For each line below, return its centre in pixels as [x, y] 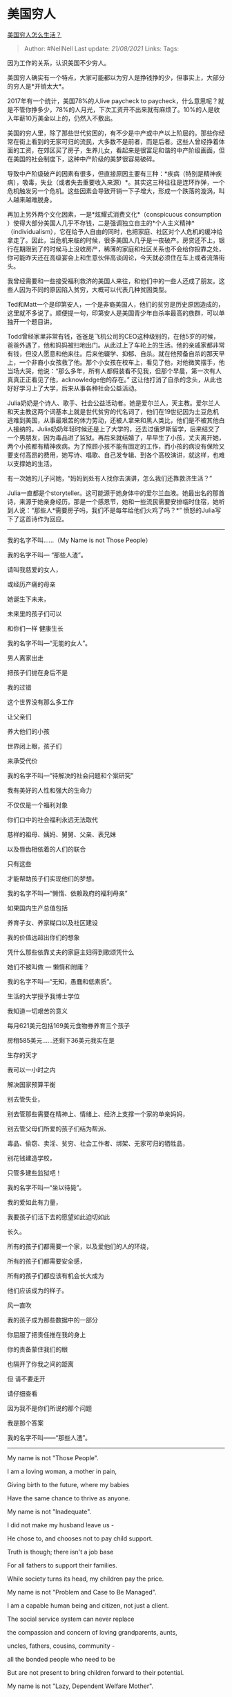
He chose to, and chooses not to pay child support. [80, 1538]
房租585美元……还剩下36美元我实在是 [61, 1040]
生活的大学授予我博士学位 [43, 996]
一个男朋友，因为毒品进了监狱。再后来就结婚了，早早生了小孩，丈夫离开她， [116, 438]
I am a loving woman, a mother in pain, [62, 1471]
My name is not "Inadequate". [49, 1511]
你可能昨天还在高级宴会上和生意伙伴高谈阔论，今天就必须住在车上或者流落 [113, 258]
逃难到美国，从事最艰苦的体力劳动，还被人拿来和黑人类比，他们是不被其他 [113, 420]
